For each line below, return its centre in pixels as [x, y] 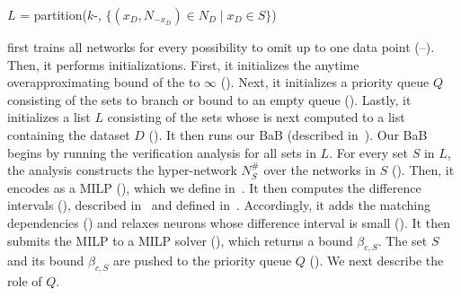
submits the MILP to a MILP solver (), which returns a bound [180, 240]
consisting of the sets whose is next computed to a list [256, 117]
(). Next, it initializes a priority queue [325, 82]
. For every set [368, 152]
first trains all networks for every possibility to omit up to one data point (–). [221, 47]
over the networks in [320, 170]
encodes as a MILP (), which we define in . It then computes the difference [214, 187]
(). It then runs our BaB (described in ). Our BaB [288, 134]
